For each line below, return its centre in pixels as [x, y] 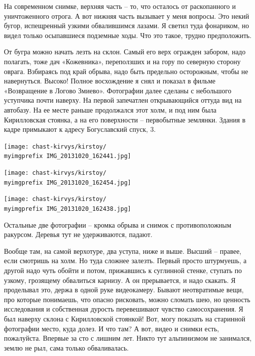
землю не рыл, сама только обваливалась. [66, 347]
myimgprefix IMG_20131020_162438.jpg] [68, 209]
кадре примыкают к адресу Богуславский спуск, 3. [80, 129]
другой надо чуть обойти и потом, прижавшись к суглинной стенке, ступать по [123, 270]
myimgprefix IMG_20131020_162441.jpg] [68, 156]
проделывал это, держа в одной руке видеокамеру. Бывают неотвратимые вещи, [124, 290]
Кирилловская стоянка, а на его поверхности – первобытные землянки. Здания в [125, 119]
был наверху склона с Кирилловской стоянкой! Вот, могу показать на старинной [125, 318]
